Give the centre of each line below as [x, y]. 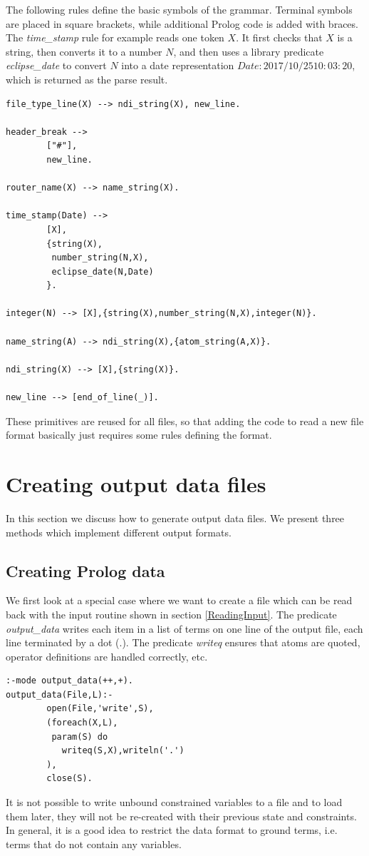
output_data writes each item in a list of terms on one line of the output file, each [184, 628]
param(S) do [80, 737]
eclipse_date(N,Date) [103, 271]
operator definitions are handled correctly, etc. [107, 656]
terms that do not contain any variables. [94, 844]
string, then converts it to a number [84, 51]
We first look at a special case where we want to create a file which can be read [179, 600]
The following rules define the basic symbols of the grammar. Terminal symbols [179, 9]
